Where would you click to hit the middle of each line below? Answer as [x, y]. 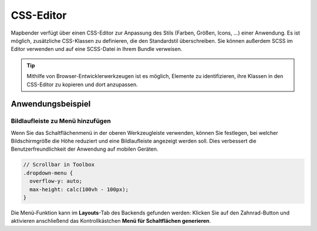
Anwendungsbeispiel [51, 104]
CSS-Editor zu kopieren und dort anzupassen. [82, 84]
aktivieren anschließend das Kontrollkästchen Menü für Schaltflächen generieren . [111, 221]
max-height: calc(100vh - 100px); [79, 189]
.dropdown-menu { [48, 173]
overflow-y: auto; [56, 181]
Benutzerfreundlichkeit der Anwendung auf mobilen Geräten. [85, 149]
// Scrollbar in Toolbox [59, 165]
